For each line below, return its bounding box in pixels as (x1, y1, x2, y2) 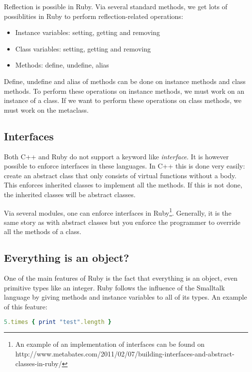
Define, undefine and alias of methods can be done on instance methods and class (4, 76, 246, 86)
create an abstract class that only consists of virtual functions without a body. (4, 170, 236, 180)
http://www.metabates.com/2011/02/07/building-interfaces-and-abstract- (15, 349, 235, 358)
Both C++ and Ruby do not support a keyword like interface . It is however (4, 151, 229, 161)
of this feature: (4, 301, 47, 311)
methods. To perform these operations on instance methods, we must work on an (4, 85, 245, 96)
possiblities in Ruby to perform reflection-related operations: (4, 11, 183, 21)
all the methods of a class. (4, 226, 81, 237)
